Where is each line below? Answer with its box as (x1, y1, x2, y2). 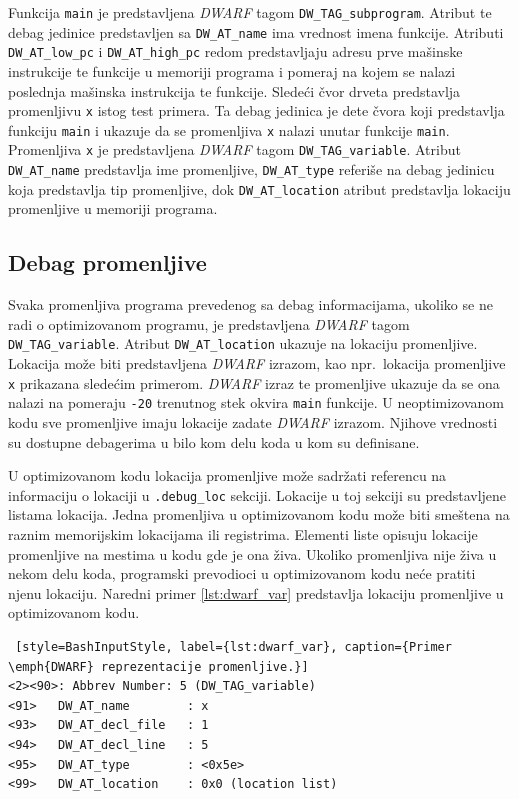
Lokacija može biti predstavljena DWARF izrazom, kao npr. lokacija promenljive (8, 353, 506, 374)
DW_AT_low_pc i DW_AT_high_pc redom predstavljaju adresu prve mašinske (8, 41, 463, 62)
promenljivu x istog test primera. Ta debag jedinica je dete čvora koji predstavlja (8, 100, 505, 121)
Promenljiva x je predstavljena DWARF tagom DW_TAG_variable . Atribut (8, 139, 461, 160)
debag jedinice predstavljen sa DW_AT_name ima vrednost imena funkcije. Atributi (8, 21, 504, 42)
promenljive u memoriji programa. (8, 198, 218, 219)
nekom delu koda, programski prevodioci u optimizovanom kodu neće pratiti (8, 563, 476, 584)
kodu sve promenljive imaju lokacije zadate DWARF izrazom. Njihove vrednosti (8, 411, 498, 432)
